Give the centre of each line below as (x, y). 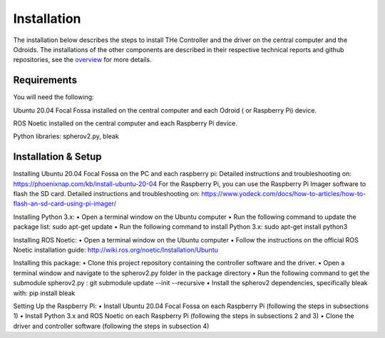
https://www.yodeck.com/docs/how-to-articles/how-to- (283, 194)
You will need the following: (53, 97)
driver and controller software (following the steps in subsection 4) (111, 326)
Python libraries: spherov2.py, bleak (66, 136)
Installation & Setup (57, 157)
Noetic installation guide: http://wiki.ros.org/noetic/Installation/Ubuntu (116, 250)
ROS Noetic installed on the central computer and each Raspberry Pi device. (125, 123)
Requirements (45, 80)
